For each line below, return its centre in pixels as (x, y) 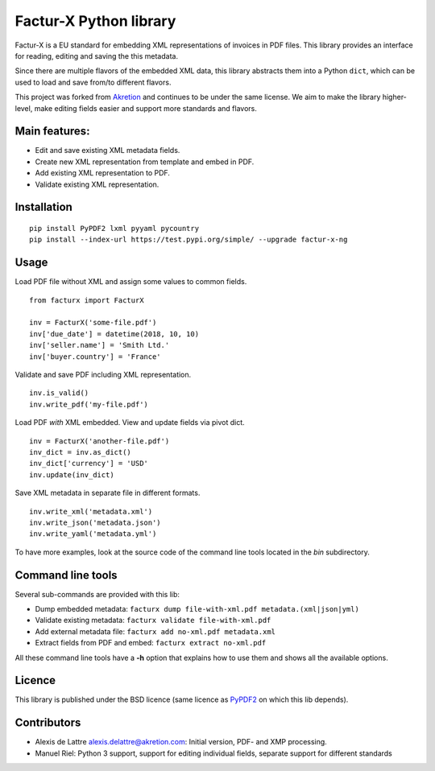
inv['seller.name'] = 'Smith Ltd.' (99, 345)
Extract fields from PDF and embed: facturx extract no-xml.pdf (151, 643)
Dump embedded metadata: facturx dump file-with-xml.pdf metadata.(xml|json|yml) (197, 609)
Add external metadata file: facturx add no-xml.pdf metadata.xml (155, 631)
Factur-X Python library (95, 21)
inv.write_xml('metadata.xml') (91, 511)
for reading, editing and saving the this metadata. (97, 56)
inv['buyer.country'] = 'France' (95, 357)
